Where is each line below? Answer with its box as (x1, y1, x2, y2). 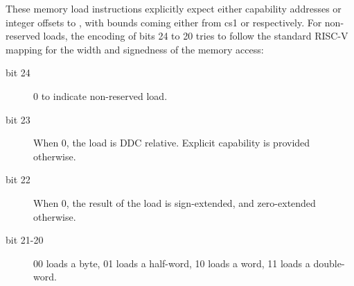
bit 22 (6, 172, 30, 187)
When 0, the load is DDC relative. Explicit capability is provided (33, 135, 310, 150)
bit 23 (6, 112, 30, 126)
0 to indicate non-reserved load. (33, 88, 168, 103)
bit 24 (6, 65, 30, 80)
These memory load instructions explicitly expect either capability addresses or (6, 1, 342, 15)
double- (313, 255, 345, 270)
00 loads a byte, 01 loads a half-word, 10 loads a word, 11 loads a (33, 255, 310, 270)
